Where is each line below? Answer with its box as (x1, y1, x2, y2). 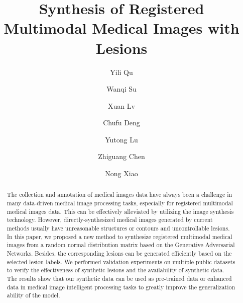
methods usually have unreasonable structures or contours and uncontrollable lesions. (7, 224, 230, 233)
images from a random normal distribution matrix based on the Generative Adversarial (7, 241, 235, 249)
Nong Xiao (105, 168, 138, 179)
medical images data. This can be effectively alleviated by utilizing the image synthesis (7, 207, 234, 215)
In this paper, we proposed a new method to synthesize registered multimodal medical (7, 232, 232, 241)
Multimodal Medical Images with (4, 18, 239, 38)
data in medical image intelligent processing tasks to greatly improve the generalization (7, 282, 235, 291)
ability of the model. (7, 291, 60, 299)
